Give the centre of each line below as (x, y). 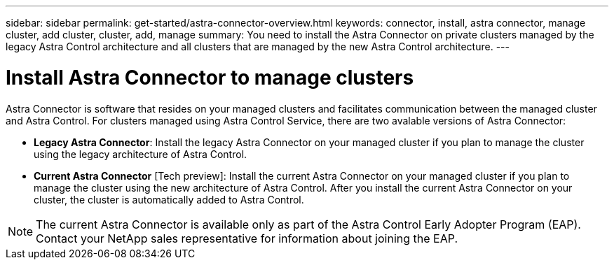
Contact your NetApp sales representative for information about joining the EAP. (247, 238)
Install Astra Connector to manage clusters (210, 77)
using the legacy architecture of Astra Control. (141, 154)
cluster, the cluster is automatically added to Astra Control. (169, 199)
